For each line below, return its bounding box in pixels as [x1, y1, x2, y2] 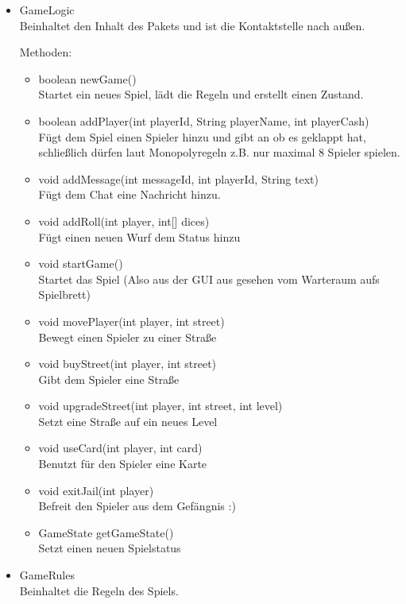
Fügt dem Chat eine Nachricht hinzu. [38, 186, 221, 203]
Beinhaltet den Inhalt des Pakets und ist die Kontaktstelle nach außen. [19, 17, 365, 33]
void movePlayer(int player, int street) [38, 312, 225, 329]
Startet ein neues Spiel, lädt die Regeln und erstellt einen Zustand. [38, 86, 364, 103]
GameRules [19, 567, 75, 583]
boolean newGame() [38, 70, 137, 87]
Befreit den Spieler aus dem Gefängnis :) [38, 498, 236, 514]
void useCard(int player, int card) [38, 439, 203, 456]
